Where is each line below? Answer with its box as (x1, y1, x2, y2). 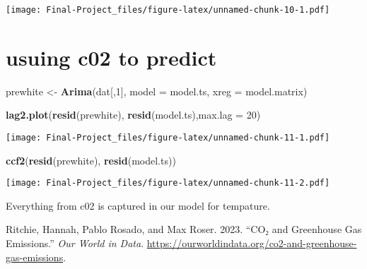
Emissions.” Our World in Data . (6, 236, 144, 251)
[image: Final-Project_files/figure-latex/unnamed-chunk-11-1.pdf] (6, 132, 330, 143)
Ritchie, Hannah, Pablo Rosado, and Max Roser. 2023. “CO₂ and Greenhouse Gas (6, 222, 362, 237)
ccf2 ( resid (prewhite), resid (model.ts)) (6, 153, 176, 167)
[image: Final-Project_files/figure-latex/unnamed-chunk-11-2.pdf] (6, 178, 330, 189)
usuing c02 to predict (6, 42, 217, 71)
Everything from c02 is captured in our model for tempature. (6, 198, 270, 213)
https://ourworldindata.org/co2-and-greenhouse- (146, 236, 357, 251)
